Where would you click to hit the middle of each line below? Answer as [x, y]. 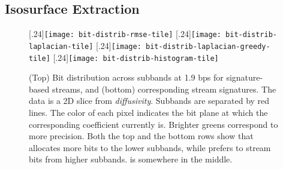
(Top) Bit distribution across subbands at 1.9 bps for [126, 77]
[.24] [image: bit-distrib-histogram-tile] [136, 57]
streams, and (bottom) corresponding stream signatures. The [164, 89]
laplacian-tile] [61, 46]
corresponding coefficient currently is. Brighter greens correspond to [153, 124]
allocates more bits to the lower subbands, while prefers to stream [150, 147]
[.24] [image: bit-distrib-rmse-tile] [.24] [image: [125, 34]
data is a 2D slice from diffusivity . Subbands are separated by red [149, 101]
